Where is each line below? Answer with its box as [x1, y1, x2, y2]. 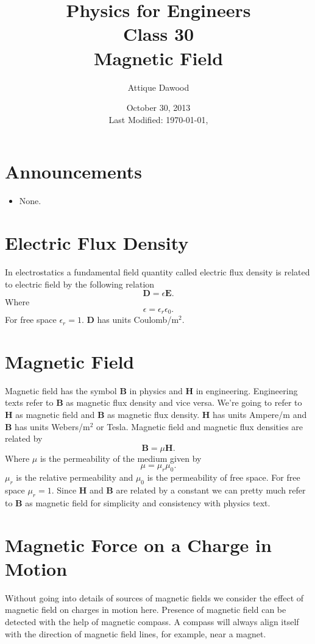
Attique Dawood [127, 80, 189, 93]
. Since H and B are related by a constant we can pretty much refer [51, 484, 306, 497]
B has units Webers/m [5, 420, 90, 433]
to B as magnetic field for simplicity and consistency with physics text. [5, 496, 271, 509]
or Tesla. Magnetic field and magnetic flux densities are [96, 420, 303, 433]
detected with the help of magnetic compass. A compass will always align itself [5, 615, 299, 628]
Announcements [5, 159, 142, 184]
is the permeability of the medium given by [40, 451, 202, 464]
